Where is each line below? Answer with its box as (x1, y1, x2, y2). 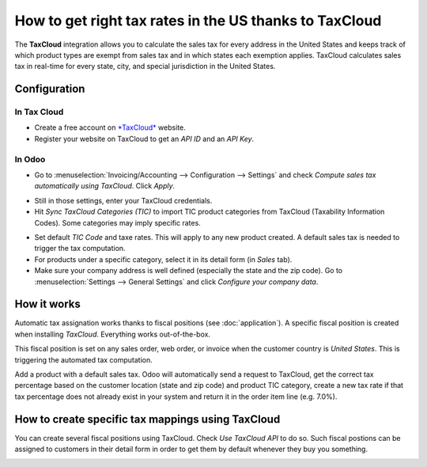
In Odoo (14, 154, 46, 165)
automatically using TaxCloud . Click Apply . (34, 181, 176, 191)
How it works (14, 298, 81, 311)
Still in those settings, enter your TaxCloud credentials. (34, 196, 213, 205)
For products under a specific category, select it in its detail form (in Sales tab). (34, 254, 293, 264)
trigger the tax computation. (34, 244, 126, 253)
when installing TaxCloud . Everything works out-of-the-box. (14, 329, 211, 339)
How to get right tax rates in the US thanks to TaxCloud (14, 12, 382, 29)
